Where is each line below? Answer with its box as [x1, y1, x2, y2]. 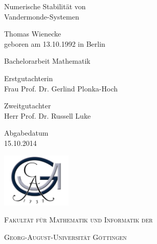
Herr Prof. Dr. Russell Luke [4, 110, 91, 121]
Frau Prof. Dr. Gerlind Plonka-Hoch [4, 83, 118, 93]
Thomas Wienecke [4, 28, 61, 39]
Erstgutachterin [4, 72, 53, 83]
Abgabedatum [4, 127, 49, 138]
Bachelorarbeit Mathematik [4, 55, 91, 66]
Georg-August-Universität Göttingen [4, 231, 127, 242]
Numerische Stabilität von [4, 1, 86, 11]
